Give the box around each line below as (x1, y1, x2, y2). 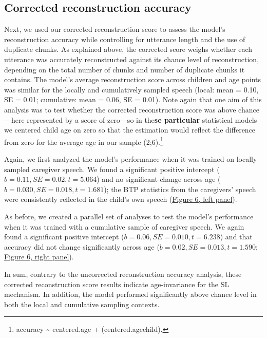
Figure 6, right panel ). (4, 251, 74, 262)
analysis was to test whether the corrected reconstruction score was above (4, 104, 236, 115)
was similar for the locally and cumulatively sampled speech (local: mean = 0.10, (4, 84, 259, 95)
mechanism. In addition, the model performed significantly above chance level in (4, 289, 257, 299)
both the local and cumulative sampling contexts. (4, 298, 160, 309)
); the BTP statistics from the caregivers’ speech (104, 183, 256, 194)
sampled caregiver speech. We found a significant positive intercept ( (4, 163, 220, 174)
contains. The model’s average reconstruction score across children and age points (4, 74, 261, 85)
